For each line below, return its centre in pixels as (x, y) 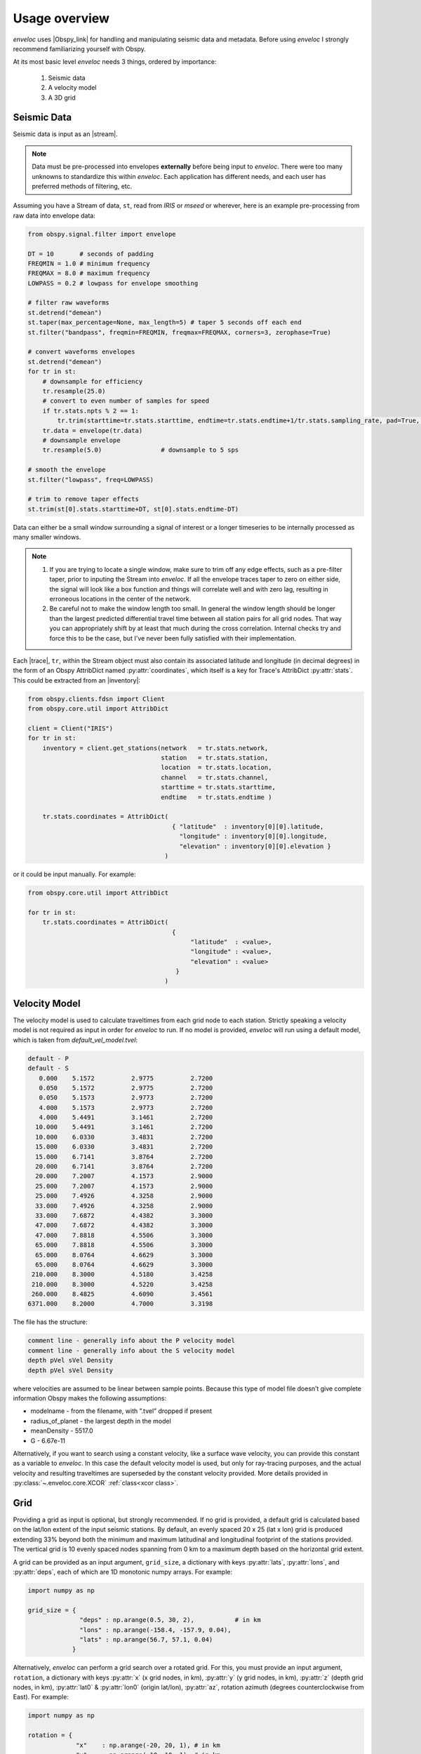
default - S (48, 1069)
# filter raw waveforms (69, 303)
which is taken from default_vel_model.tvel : (75, 1040)
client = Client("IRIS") (71, 728)
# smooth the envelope (67, 470)
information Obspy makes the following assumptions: (90, 1398)
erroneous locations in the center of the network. (120, 599)
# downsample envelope (81, 440)
